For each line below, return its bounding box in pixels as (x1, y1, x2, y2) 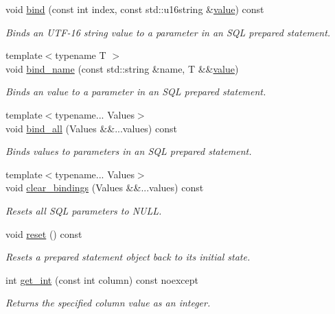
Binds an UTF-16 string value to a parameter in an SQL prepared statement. (5, 25, 331, 39)
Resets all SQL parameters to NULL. (5, 203, 162, 217)
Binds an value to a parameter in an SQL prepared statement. (5, 84, 266, 99)
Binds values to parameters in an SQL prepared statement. (5, 144, 252, 158)
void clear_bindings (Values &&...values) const (5, 180, 204, 195)
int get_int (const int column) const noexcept (5, 272, 198, 287)
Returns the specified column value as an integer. (5, 295, 211, 310)
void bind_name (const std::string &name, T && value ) (5, 61, 239, 75)
